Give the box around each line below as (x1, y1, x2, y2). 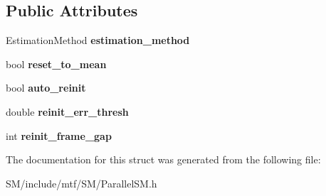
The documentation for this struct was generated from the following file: (6, 152, 321, 167)
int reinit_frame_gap (6, 128, 112, 143)
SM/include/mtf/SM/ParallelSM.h (6, 175, 157, 190)
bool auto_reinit (6, 80, 86, 95)
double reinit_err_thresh (6, 104, 129, 119)
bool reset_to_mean (6, 56, 107, 71)
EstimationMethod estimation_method (6, 33, 190, 48)
